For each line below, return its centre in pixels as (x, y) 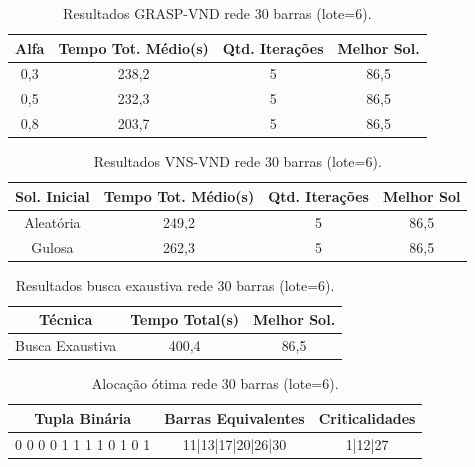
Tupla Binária (83, 417)
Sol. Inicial (52, 195)
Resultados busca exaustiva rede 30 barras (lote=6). (175, 284)
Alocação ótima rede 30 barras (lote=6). (215, 383)
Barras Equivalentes (234, 417)
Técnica (66, 319)
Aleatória (52, 221)
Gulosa (52, 246)
